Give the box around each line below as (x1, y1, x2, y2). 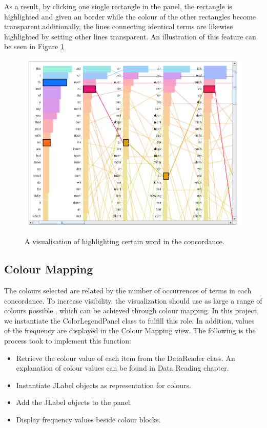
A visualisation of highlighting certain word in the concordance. (25, 236, 224, 247)
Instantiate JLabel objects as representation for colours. (16, 379, 192, 390)
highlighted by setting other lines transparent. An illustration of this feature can (4, 31, 256, 41)
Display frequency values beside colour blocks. (16, 414, 161, 425)
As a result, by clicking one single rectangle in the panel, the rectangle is (4, 1, 232, 11)
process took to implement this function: (4, 335, 131, 346)
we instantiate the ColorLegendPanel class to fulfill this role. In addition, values (4, 315, 255, 326)
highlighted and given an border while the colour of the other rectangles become (4, 11, 256, 22)
